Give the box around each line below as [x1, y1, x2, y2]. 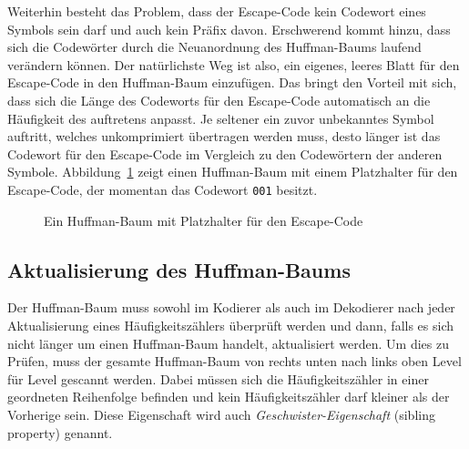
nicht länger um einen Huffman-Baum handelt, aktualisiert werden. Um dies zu [7, 333, 450, 352]
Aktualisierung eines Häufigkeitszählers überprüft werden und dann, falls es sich [7, 315, 454, 334]
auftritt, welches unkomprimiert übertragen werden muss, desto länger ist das [7, 127, 441, 146]
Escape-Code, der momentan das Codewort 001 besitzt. [7, 179, 318, 199]
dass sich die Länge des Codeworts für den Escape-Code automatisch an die [7, 90, 431, 109]
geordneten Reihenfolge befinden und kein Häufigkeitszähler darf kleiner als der [7, 387, 450, 406]
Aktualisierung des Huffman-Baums [7, 255, 351, 283]
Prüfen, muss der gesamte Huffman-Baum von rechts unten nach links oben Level [7, 352, 462, 371]
